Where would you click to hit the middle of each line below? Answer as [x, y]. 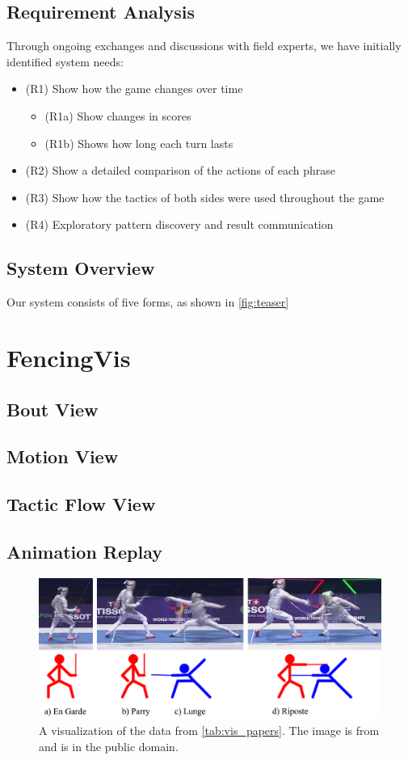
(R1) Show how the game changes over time [134, 89]
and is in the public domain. [109, 746]
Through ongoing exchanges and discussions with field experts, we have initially [204, 46]
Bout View [53, 409]
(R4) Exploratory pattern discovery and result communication [179, 224]
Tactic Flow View [81, 504]
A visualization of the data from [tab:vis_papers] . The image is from [209, 730]
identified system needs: [65, 61]
